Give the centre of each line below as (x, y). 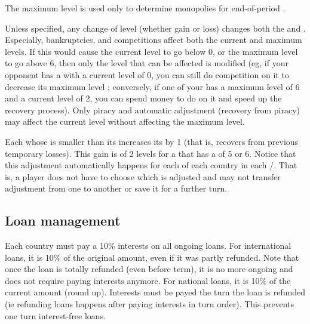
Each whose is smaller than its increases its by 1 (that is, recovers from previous (152, 141)
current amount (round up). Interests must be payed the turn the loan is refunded (155, 292)
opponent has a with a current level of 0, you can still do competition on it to (147, 74)
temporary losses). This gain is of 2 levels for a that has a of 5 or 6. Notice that (151, 153)
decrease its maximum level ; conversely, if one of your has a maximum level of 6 (152, 86)
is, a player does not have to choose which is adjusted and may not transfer (143, 176)
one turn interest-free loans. (56, 315)
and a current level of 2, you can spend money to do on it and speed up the (143, 98)
